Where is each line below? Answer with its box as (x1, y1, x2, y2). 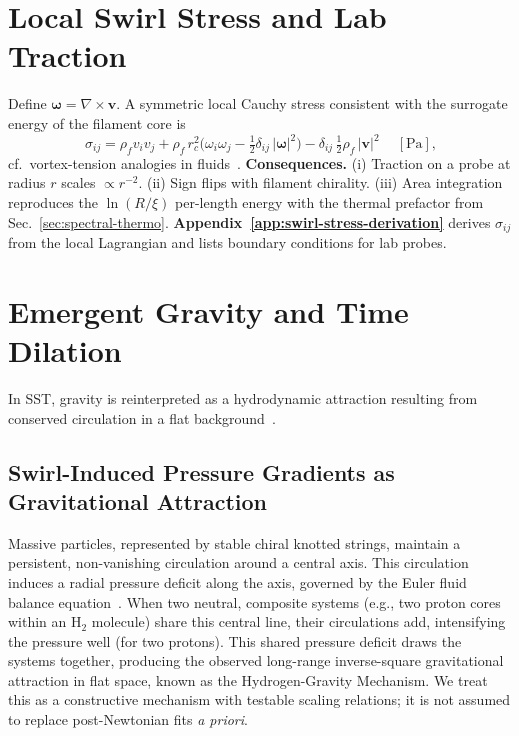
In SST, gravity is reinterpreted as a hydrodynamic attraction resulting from (8, 387, 478, 408)
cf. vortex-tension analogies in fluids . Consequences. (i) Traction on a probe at (8, 152, 511, 173)
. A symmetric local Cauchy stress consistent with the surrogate (116, 93, 508, 114)
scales (61, 172, 96, 193)
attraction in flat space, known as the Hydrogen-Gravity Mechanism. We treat (8, 669, 488, 690)
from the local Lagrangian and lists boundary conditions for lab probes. (8, 232, 447, 253)
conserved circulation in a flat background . (8, 407, 276, 428)
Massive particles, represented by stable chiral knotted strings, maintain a (8, 532, 461, 553)
